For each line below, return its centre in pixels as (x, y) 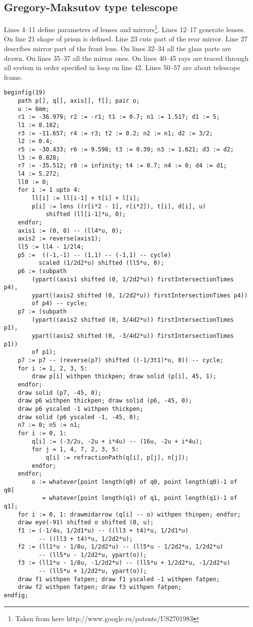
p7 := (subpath (42, 312)
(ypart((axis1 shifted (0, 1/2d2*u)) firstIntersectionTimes (133, 279)
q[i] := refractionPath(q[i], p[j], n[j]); (117, 457)
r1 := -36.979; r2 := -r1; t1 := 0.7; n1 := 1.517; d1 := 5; (119, 117)
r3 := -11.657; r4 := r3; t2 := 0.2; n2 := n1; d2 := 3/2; (115, 133)
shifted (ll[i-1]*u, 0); (86, 214)
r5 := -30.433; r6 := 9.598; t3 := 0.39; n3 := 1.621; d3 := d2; (126, 150)
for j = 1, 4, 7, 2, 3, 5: (75, 450)
